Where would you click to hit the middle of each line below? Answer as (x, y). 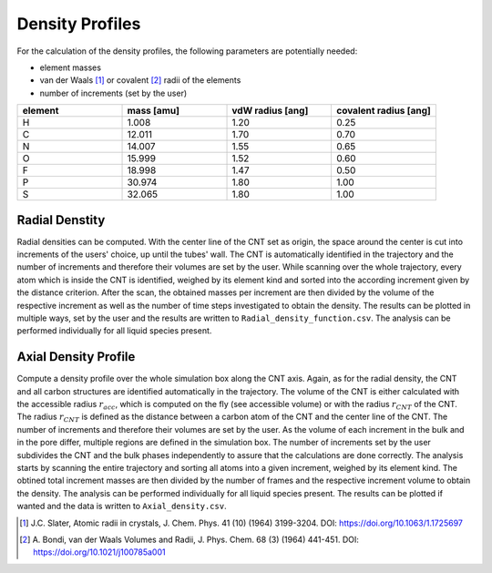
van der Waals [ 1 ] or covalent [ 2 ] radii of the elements (140, 80)
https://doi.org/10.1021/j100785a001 (99, 552)
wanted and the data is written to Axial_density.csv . (122, 506)
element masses (71, 67)
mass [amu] (153, 111)
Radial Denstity (61, 220)
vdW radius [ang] (270, 111)
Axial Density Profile (76, 357)
